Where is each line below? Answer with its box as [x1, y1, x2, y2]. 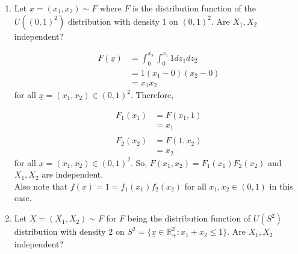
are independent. [42, 168, 104, 181]
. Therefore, [130, 88, 174, 101]
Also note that [14, 179, 68, 192]
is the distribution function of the [132, 2, 256, 14]
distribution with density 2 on [14, 225, 125, 238]
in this [269, 179, 293, 192]
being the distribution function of [127, 212, 251, 225]
